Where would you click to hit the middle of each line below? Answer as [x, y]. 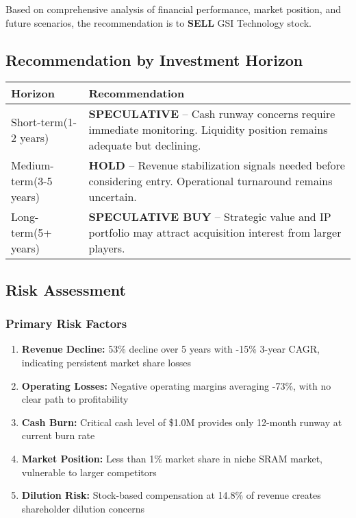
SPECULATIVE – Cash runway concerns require [212, 114]
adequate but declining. [145, 145]
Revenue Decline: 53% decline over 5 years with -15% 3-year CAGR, [170, 349]
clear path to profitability [75, 399]
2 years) [30, 137]
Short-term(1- [44, 121]
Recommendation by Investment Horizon [154, 59]
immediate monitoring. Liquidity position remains [208, 130]
